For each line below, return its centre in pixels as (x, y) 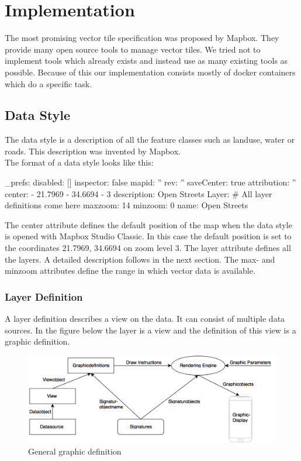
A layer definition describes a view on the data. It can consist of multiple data (145, 319)
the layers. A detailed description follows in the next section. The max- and (140, 259)
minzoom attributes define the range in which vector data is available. (130, 271)
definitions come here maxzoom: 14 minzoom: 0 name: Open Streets (127, 205)
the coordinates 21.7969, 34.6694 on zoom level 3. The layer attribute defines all (148, 248)
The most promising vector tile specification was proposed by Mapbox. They (142, 38)
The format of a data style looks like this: (79, 162)
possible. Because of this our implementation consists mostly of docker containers (150, 72)
